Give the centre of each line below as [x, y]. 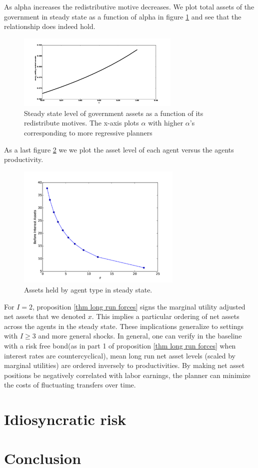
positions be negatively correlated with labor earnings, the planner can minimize [127, 375]
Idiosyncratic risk [65, 419]
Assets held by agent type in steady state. [88, 289]
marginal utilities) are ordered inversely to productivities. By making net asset [124, 365]
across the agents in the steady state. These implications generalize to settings [124, 326]
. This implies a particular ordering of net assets [165, 316]
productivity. [24, 159]
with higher [166, 123]
